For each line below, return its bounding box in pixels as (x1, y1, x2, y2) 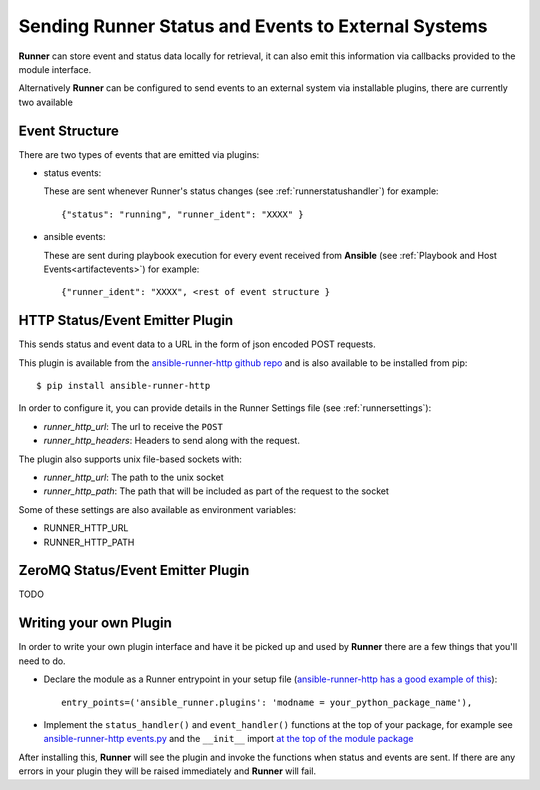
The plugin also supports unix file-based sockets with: (18, 453, 242, 465)
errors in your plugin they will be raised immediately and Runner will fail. (18, 765, 317, 777)
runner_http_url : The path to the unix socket (43, 471, 224, 483)
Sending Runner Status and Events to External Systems (18, 15, 488, 37)
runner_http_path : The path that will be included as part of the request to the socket (43, 485, 390, 497)
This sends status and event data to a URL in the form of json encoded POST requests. (18, 338, 377, 350)
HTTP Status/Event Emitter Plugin (18, 312, 234, 329)
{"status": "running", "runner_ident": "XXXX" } (61, 208, 304, 220)
